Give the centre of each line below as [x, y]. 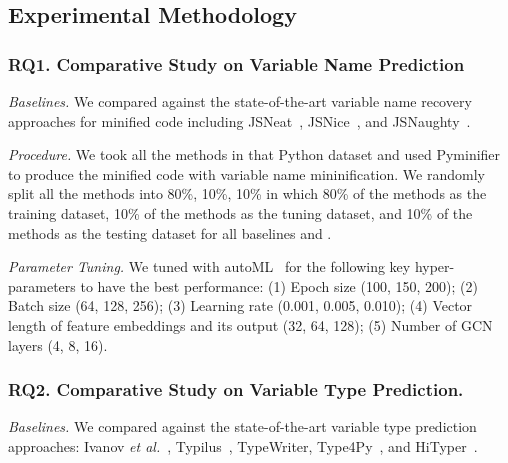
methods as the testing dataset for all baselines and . [170, 232]
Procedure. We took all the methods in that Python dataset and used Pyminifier [254, 154]
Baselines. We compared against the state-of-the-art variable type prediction [242, 426]
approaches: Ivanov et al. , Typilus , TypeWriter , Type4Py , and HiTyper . [243, 445]
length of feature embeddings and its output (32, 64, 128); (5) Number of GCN [250, 324]
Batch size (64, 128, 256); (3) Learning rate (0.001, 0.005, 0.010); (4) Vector [240, 305]
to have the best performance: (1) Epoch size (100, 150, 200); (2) [279, 285]
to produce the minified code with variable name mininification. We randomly [246, 173]
